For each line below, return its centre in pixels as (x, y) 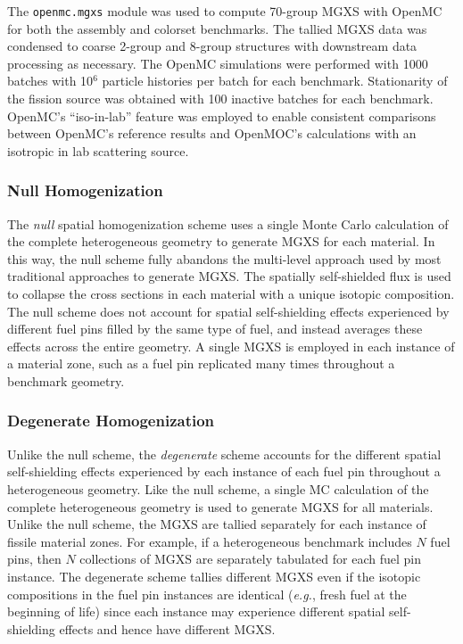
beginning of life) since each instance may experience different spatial (196, 611)
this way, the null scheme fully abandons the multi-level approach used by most (224, 258)
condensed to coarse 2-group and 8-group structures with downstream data (212, 46)
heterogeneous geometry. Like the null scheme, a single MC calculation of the (218, 488)
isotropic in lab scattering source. (98, 150)
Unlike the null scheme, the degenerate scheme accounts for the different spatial (224, 454)
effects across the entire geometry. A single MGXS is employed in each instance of (231, 346)
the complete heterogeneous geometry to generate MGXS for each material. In (221, 241)
